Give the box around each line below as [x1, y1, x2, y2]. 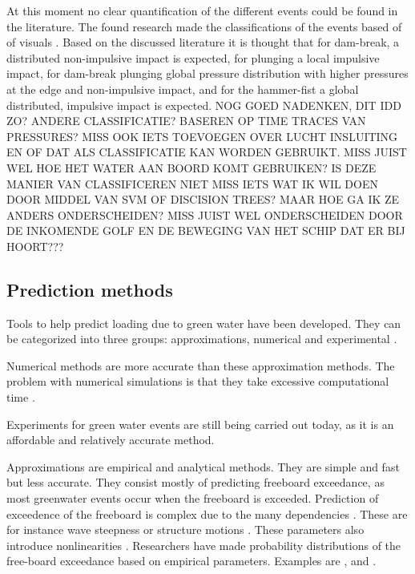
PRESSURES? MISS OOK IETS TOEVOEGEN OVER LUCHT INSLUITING [6, 127, 398, 144]
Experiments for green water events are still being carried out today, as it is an [6, 415, 394, 432]
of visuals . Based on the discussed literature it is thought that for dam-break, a [6, 34, 400, 51]
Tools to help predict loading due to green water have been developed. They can [6, 314, 401, 331]
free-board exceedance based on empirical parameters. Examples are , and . [6, 552, 377, 569]
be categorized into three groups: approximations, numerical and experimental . [6, 330, 397, 347]
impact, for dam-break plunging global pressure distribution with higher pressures [6, 65, 409, 82]
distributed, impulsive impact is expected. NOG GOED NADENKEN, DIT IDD [6, 96, 401, 113]
